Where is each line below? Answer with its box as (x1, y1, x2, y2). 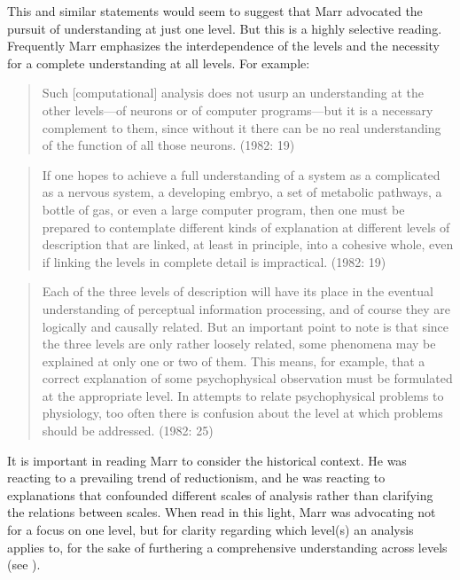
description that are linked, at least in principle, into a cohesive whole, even (42, 235, 454, 254)
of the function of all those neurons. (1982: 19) (42, 136, 295, 154)
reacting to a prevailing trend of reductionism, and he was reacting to (7, 468, 386, 487)
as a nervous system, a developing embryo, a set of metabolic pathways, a (42, 183, 442, 201)
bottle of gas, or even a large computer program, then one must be (42, 200, 405, 218)
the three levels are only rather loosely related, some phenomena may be (42, 334, 436, 353)
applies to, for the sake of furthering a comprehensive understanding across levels (7, 537, 448, 556)
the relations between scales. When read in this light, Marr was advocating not (7, 503, 436, 521)
